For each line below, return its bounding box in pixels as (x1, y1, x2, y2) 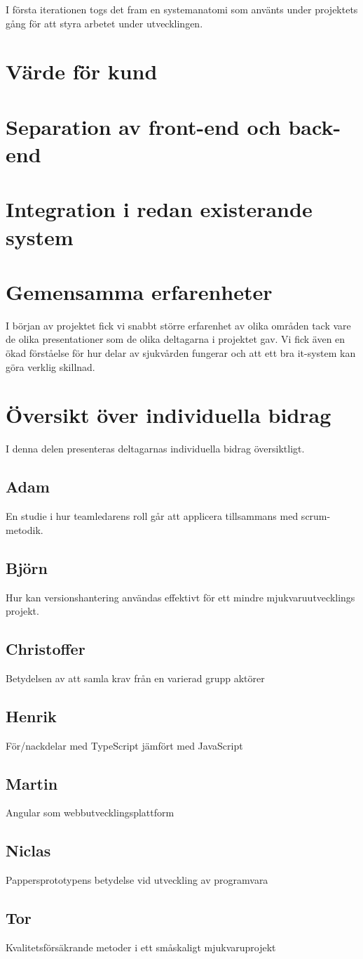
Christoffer (6, 638, 85, 660)
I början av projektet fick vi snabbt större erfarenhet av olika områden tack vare (6, 318, 351, 332)
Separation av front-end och (6, 112, 281, 141)
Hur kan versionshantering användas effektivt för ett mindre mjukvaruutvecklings (6, 589, 355, 604)
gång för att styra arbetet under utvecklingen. (6, 15, 203, 30)
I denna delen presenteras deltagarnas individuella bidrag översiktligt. (6, 441, 305, 456)
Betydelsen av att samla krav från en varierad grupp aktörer (6, 670, 265, 685)
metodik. (6, 522, 43, 537)
